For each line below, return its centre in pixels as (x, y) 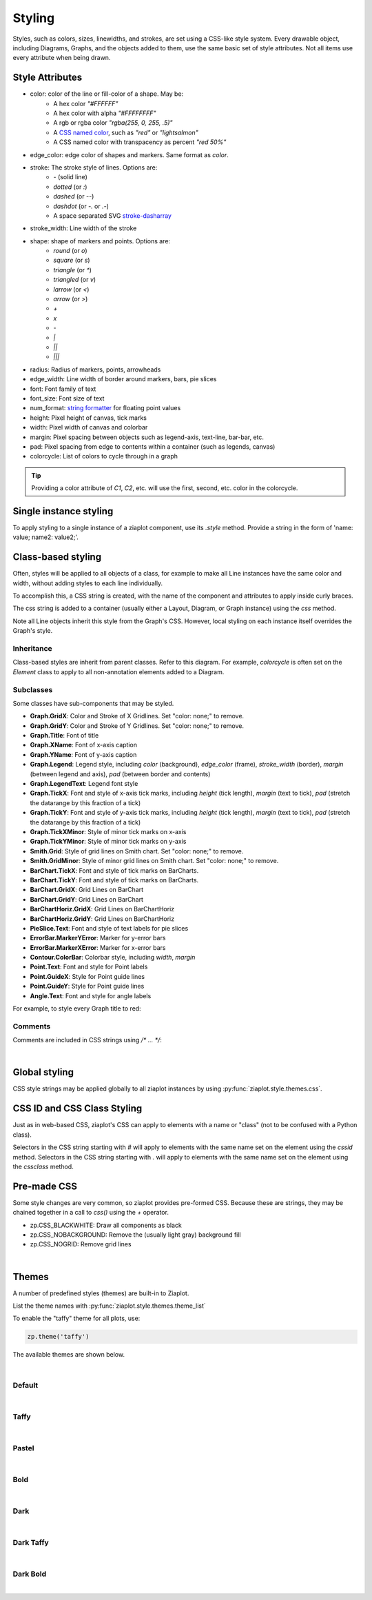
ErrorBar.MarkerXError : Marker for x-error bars (98, 947)
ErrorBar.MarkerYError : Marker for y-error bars (98, 938)
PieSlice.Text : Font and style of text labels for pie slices (109, 928)
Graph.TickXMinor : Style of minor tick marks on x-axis (108, 831)
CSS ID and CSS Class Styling (77, 1109)
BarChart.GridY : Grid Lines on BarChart (87, 899)
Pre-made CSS (45, 1186)
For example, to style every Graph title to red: (77, 1009)
